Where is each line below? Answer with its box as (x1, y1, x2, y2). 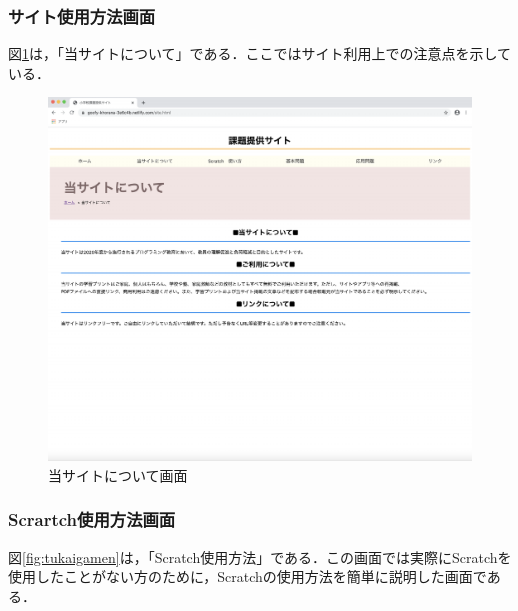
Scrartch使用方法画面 (8, 507, 176, 532)
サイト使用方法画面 (8, 3, 156, 28)
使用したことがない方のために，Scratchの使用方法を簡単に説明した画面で (8, 566, 487, 587)
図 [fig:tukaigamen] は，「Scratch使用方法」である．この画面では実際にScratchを (8, 546, 512, 567)
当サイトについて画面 (48, 464, 188, 485)
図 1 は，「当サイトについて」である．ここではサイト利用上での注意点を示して (8, 43, 512, 64)
